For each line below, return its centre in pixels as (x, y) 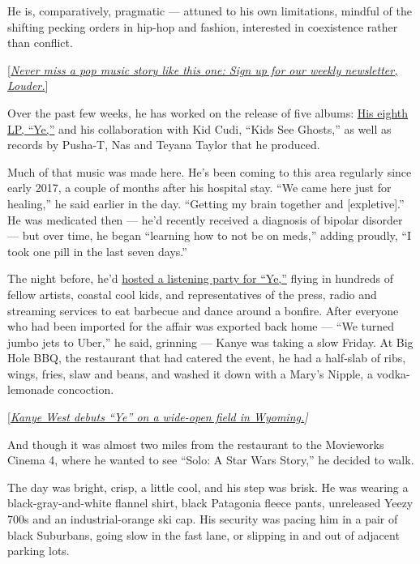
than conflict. (40, 43)
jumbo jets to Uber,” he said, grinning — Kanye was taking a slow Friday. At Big (210, 342)
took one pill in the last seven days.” (97, 251)
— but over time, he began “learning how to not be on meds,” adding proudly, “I (209, 235)
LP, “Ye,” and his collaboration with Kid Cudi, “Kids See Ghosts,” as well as (199, 128)
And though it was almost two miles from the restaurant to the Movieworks (196, 444)
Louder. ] (28, 85)
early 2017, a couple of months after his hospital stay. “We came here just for (199, 188)
